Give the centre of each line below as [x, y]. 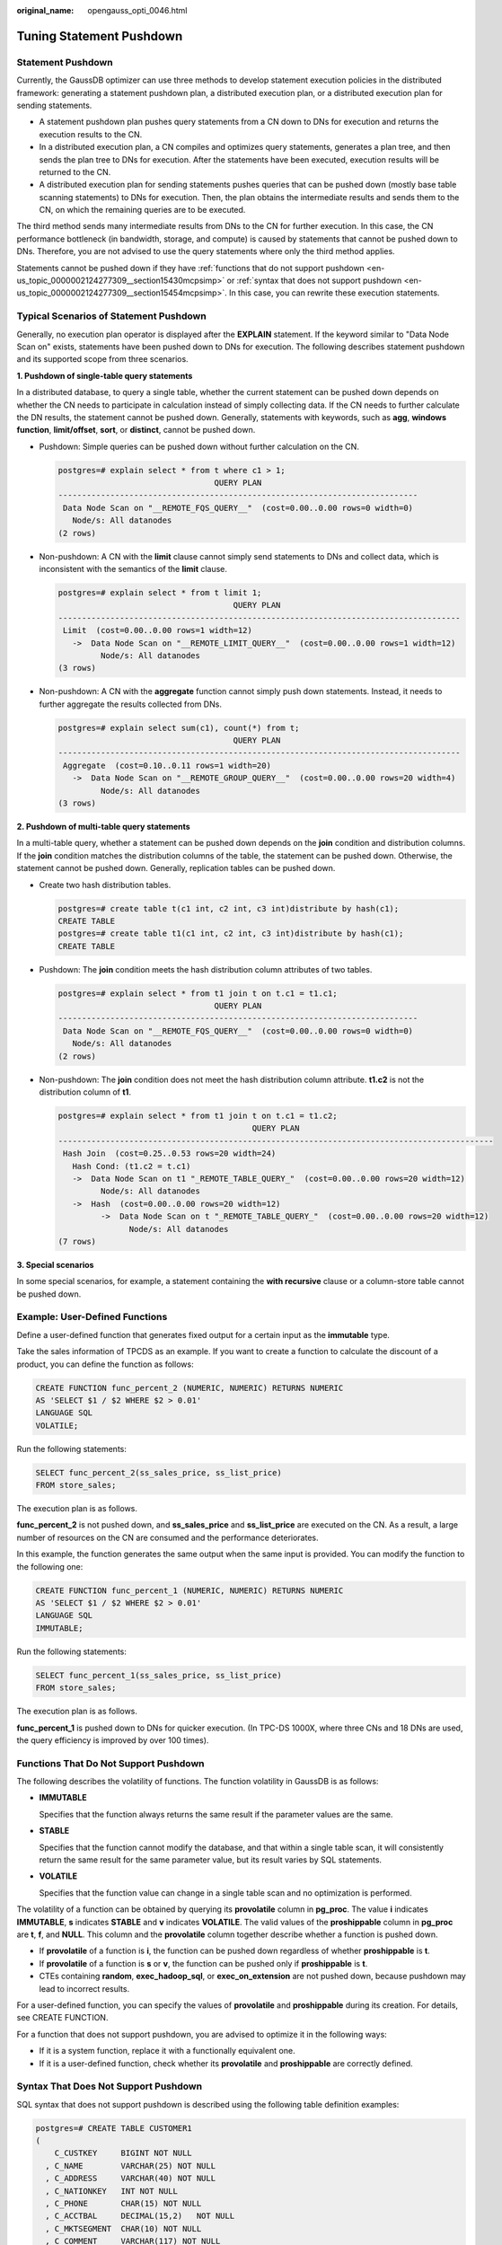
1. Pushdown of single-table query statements [105, 375]
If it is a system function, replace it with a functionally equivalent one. [167, 2051]
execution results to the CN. [91, 134]
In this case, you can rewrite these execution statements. [335, 293]
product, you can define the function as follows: [105, 1364]
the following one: [50, 1566]
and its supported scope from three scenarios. [102, 359]
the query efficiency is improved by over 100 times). [113, 1740]
